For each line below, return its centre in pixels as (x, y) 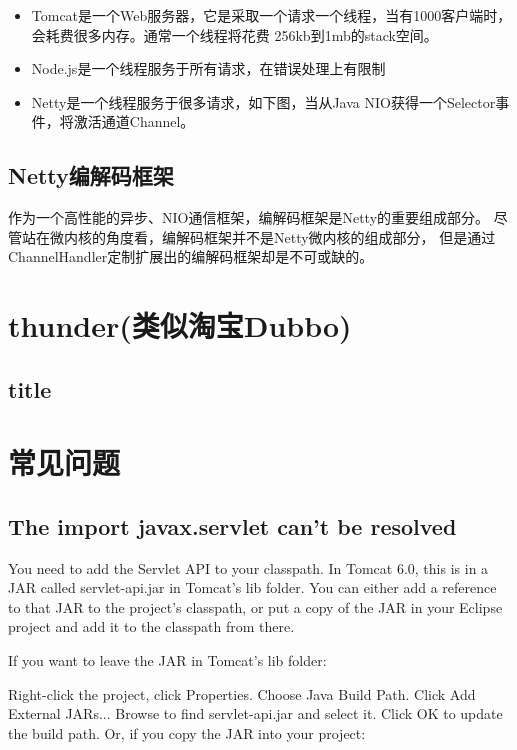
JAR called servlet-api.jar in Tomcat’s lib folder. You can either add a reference (252, 587)
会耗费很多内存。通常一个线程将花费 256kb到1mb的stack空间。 (234, 34)
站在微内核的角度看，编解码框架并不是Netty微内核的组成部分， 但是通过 (258, 236)
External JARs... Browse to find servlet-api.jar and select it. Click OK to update (255, 713)
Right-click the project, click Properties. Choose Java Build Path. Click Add (242, 693)
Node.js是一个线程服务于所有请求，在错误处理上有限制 (208, 68)
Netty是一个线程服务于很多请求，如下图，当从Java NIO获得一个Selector (263, 101)
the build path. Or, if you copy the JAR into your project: (187, 732)
